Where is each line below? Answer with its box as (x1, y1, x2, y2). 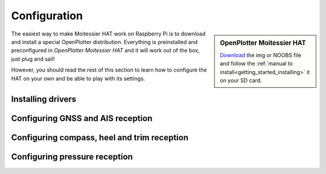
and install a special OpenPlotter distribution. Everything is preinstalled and (11, 38, 198, 45)
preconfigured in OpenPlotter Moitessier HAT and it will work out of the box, (11, 47, 200, 54)
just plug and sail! (11, 55, 56, 63)
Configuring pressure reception (11, 152, 133, 162)
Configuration (11, 9, 83, 22)
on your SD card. (220, 76, 262, 84)
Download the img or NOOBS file (220, 51, 302, 58)
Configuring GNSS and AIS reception (11, 113, 153, 123)
